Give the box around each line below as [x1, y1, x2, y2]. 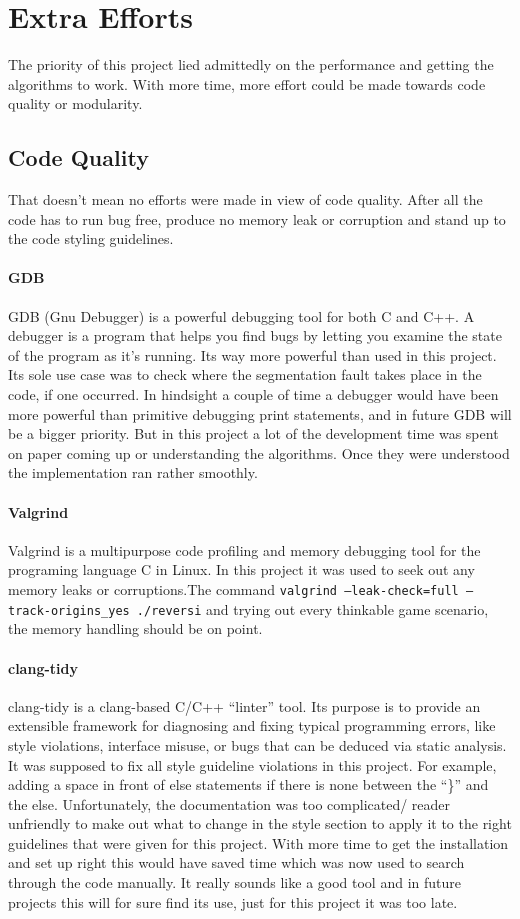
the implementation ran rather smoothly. [8, 462, 258, 483]
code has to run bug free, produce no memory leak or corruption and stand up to [8, 208, 506, 229]
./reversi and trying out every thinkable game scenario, [136, 598, 489, 619]
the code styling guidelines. [8, 228, 174, 249]
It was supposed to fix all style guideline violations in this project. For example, [8, 754, 497, 775]
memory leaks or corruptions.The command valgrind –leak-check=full [8, 579, 459, 600]
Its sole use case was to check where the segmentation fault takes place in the [8, 364, 482, 385]
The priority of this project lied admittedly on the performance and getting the [8, 54, 494, 75]
